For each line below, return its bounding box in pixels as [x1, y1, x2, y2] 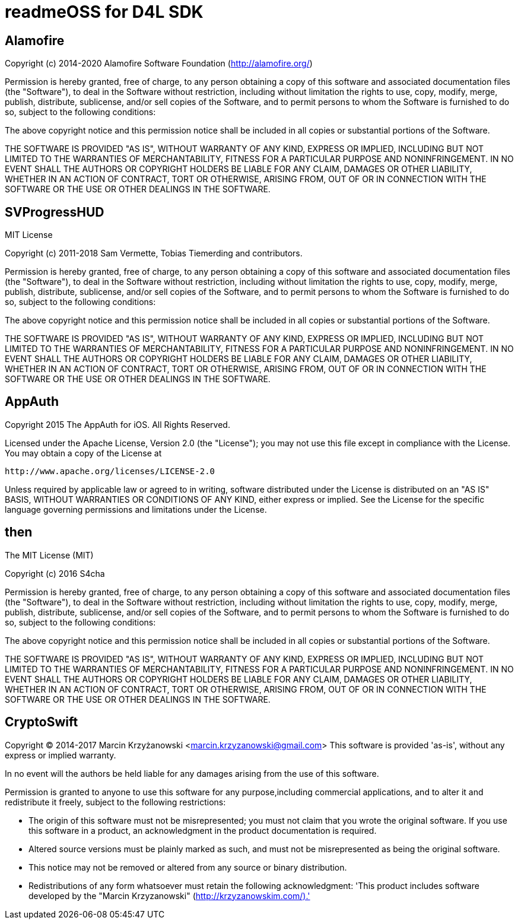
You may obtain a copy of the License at [5, 447, 162, 458]
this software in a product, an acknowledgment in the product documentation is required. [28, 825, 377, 836]
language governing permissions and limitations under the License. [5, 504, 267, 515]
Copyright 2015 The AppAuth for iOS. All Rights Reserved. [5, 419, 230, 430]
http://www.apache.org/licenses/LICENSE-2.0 [5, 466, 215, 476]
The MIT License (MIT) [5, 550, 94, 560]
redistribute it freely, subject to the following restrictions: [5, 796, 226, 807]
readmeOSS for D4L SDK [5, 2, 204, 22]
